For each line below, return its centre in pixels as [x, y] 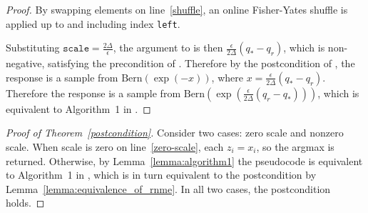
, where [227, 77]
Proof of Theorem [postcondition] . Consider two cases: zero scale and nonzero [175, 133]
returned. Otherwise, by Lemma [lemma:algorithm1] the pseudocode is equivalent [184, 160]
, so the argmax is [295, 147]
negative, [25, 63]
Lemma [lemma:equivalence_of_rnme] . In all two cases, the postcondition [168, 188]
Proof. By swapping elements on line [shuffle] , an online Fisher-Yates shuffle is [177, 9]
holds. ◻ [25, 203]
